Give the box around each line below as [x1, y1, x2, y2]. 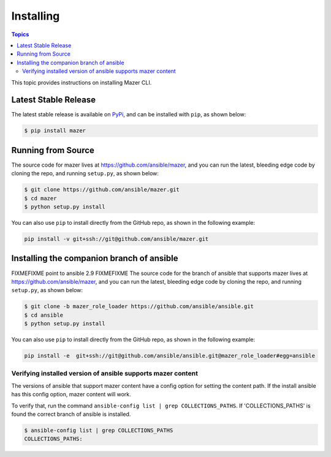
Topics [11, 31, 29, 38]
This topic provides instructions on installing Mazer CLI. [11, 78, 152, 86]
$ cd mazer [24, 195, 57, 202]
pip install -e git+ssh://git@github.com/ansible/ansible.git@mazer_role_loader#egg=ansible [24, 352, 316, 360]
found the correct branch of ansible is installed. [11, 410, 131, 418]
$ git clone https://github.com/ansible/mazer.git [24, 186, 180, 193]
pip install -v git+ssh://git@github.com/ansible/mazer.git [24, 236, 209, 243]
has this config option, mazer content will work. [11, 391, 131, 398]
